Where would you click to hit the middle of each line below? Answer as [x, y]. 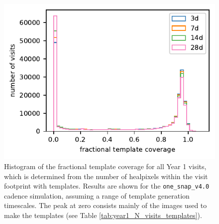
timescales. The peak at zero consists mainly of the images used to [106, 205]
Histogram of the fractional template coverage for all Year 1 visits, [105, 166]
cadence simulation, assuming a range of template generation [97, 195]
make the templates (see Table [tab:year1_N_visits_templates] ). [103, 215]
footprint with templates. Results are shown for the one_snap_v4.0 [107, 186]
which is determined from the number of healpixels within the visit [106, 176]
